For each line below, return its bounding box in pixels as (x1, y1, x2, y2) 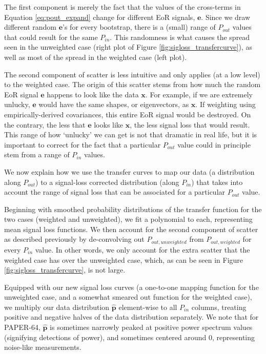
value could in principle (177, 139, 251, 150)
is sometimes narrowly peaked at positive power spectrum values (50, 322, 253, 332)
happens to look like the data (47, 89, 139, 99)
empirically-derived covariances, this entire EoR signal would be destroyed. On (4, 109, 251, 119)
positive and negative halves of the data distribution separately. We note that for (4, 311, 259, 322)
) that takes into (191, 176, 243, 187)
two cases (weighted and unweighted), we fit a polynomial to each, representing (4, 214, 253, 224)
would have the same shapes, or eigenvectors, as (38, 99, 189, 110)
